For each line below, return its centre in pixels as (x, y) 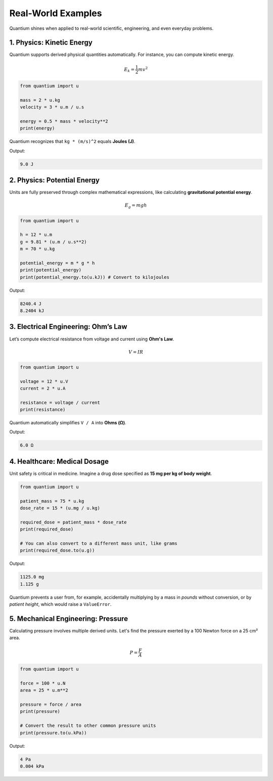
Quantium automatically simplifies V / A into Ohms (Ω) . (68, 423)
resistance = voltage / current (60, 402)
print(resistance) (43, 410)
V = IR (136, 352)
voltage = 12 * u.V (44, 381)
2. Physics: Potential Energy (54, 180)
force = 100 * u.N (43, 683)
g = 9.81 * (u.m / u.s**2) (53, 242)
